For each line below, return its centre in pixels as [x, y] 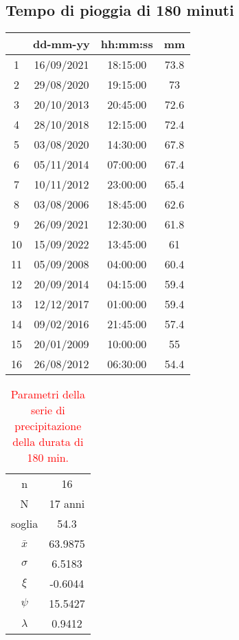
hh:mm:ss [127, 44]
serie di [48, 410]
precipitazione [48, 426]
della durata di [48, 442]
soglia [25, 524]
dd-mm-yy [61, 44]
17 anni [67, 504]
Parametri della [48, 394]
